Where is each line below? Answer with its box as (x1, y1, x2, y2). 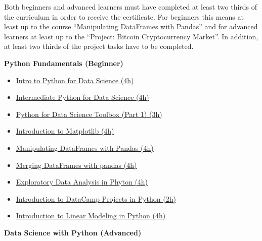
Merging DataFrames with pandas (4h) (16, 159, 137, 170)
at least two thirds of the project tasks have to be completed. (4, 41, 194, 51)
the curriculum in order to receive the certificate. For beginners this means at (4, 11, 244, 22)
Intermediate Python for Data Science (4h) (16, 92, 149, 102)
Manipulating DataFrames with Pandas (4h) (16, 142, 154, 153)
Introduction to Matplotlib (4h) (16, 126, 114, 136)
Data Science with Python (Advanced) (4, 227, 142, 237)
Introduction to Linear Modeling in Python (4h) (16, 210, 166, 221)
